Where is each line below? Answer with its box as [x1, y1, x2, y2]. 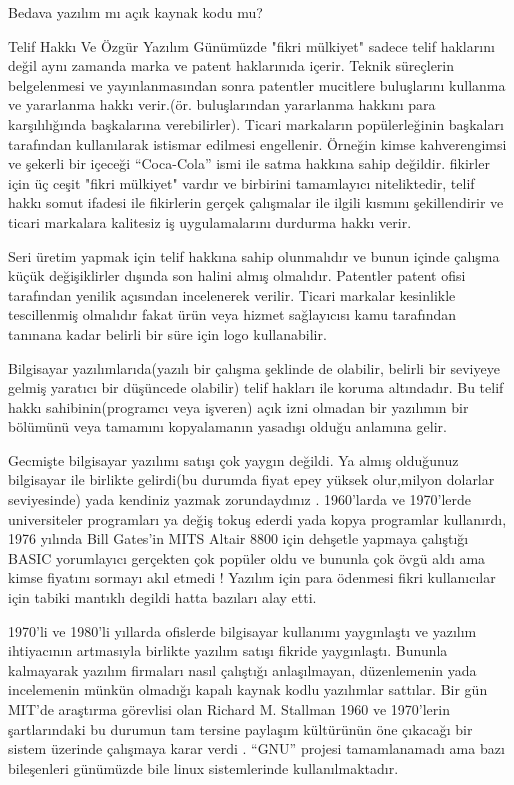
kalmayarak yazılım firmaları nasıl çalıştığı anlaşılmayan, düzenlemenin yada [8, 659, 477, 680]
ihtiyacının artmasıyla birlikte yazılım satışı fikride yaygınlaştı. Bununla [8, 640, 448, 661]
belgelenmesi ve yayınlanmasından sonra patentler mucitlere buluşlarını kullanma [8, 74, 506, 95]
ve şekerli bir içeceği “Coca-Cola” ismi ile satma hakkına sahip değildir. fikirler [8, 153, 490, 174]
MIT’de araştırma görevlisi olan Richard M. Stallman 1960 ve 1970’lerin [8, 699, 450, 719]
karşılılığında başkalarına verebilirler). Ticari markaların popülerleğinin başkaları [8, 113, 504, 134]
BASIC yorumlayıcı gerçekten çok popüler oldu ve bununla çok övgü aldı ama [8, 547, 486, 568]
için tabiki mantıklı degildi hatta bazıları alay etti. [8, 587, 317, 608]
